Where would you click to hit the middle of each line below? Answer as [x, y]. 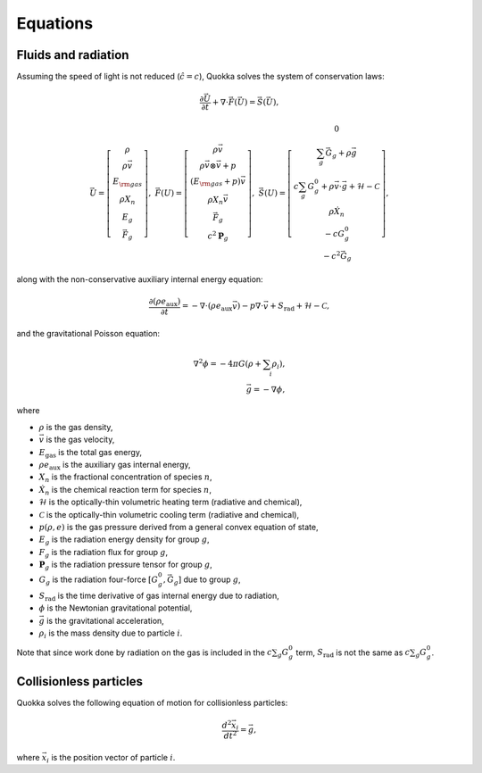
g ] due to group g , [207, 581]
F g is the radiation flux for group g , [104, 553]
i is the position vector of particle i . [111, 758]
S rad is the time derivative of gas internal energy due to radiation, [159, 596]
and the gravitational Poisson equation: [88, 333]
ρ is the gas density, [76, 427]
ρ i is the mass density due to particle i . [111, 634]
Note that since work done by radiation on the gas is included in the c [144, 652]
